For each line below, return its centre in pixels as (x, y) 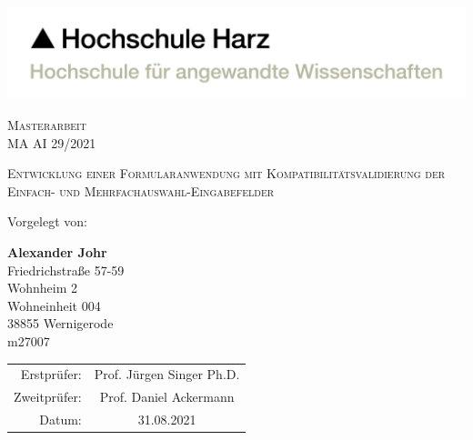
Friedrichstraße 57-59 (66, 270)
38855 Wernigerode (60, 323)
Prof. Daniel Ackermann (167, 397)
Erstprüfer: (51, 374)
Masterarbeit (47, 124)
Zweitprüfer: (48, 397)
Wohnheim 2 (43, 288)
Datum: (60, 419)
